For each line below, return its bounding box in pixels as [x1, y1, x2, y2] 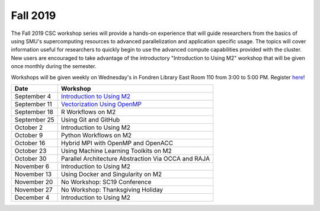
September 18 [14, 107, 53, 116]
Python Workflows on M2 [60, 131, 132, 139]
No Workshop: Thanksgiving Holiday [60, 186, 163, 194]
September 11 [14, 100, 53, 108]
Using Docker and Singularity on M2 [60, 170, 162, 178]
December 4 [14, 193, 50, 202]
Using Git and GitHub [60, 116, 120, 124]
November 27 [14, 186, 53, 194]
